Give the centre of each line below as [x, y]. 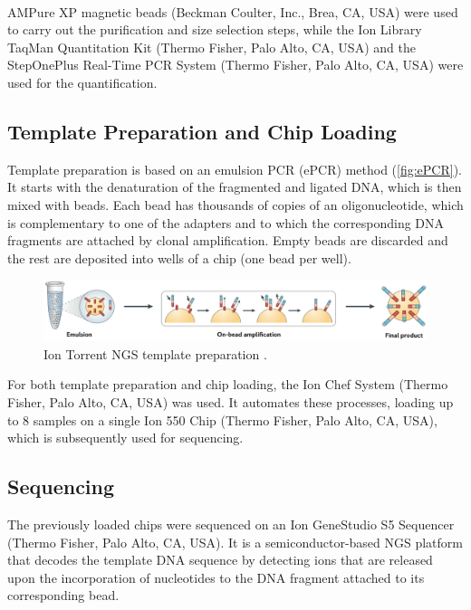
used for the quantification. [82, 83]
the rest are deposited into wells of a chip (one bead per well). [179, 257]
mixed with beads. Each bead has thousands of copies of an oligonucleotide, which [235, 205]
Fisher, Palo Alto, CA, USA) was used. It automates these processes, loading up [231, 402]
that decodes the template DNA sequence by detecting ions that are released [220, 560]
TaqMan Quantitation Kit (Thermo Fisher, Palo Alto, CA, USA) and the [211, 47]
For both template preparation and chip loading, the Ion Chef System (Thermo [228, 384]
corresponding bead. [63, 595]
